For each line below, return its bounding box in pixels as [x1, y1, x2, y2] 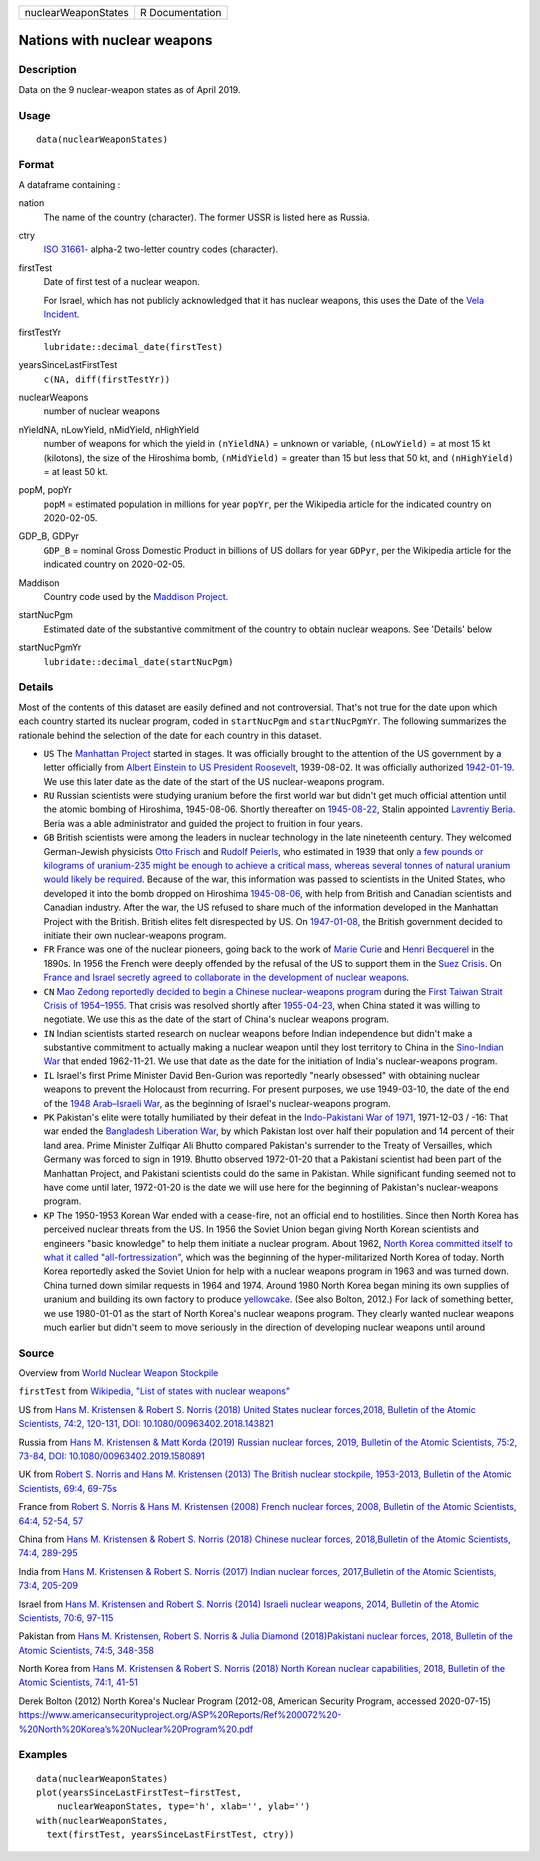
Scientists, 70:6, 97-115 [18, 1611, 114, 1624]
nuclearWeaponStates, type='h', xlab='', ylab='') [56, 1801, 311, 1812]
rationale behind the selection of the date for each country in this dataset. [18, 729, 322, 741]
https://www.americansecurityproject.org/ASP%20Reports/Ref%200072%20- [18, 1709, 342, 1721]
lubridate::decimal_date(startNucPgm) [43, 656, 234, 667]
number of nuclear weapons [43, 405, 160, 417]
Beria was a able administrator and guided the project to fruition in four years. [43, 817, 364, 829]
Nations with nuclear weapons [18, 32, 213, 49]
